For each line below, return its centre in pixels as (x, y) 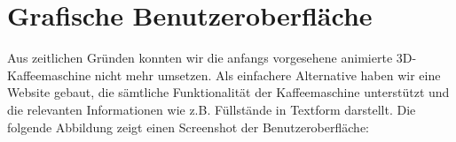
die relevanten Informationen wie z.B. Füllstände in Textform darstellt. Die (212, 109)
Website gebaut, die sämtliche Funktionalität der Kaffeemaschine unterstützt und (228, 92)
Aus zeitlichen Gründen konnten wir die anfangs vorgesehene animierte (200, 58)
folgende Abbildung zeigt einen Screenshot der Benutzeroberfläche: (189, 127)
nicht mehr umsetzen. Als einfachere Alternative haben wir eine (267, 75)
